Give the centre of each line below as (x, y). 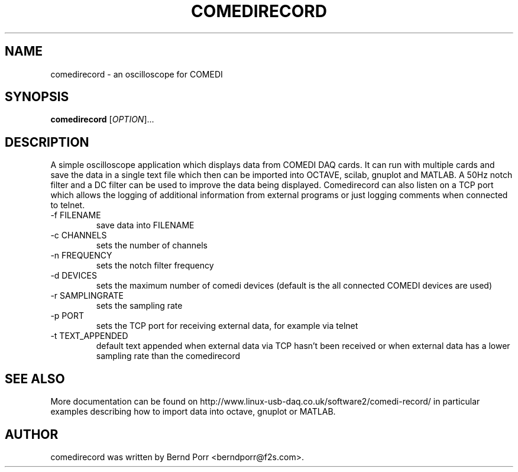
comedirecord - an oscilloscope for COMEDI (137, 74)
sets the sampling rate (139, 306)
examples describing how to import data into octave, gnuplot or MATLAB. (193, 412)
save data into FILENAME (145, 225)
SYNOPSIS (37, 97)
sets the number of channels (152, 245)
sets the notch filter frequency (155, 266)
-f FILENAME (76, 215)
